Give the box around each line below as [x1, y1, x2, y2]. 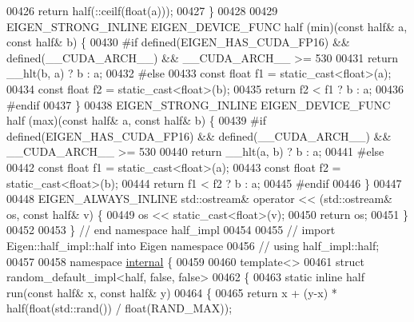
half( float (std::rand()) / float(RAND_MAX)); [6, 300, 233, 316]
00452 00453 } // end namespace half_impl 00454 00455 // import [6, 221, 336, 238]
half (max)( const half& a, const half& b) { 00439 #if [6, 112, 266, 129]
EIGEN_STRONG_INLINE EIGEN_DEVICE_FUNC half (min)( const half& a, [6, 18, 408, 34]
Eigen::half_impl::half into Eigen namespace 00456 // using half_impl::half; [6, 237, 380, 253]
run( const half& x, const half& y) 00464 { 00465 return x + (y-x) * [6, 284, 337, 300]
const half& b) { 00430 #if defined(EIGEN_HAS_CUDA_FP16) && [6, 34, 350, 50]
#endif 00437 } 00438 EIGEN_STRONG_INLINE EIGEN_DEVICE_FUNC [6, 96, 391, 113]
